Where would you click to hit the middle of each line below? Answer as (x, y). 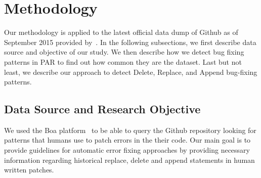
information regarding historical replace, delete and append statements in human (129, 160)
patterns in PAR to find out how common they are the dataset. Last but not (123, 61)
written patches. (29, 170)
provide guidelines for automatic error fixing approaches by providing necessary (127, 150)
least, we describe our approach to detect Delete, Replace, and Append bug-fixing (131, 72)
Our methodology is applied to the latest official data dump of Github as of (121, 32)
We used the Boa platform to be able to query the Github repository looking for (130, 130)
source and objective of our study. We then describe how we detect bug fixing (124, 52)
